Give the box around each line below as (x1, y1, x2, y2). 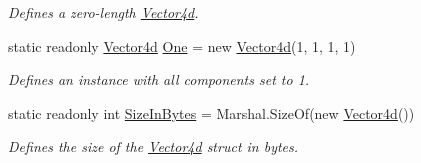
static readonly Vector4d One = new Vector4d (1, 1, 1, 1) (8, 35, 356, 56)
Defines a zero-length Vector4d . (8, 2, 199, 22)
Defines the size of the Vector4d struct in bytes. (8, 136, 299, 157)
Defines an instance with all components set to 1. (8, 69, 310, 90)
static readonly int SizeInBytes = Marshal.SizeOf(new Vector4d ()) (8, 102, 415, 123)
